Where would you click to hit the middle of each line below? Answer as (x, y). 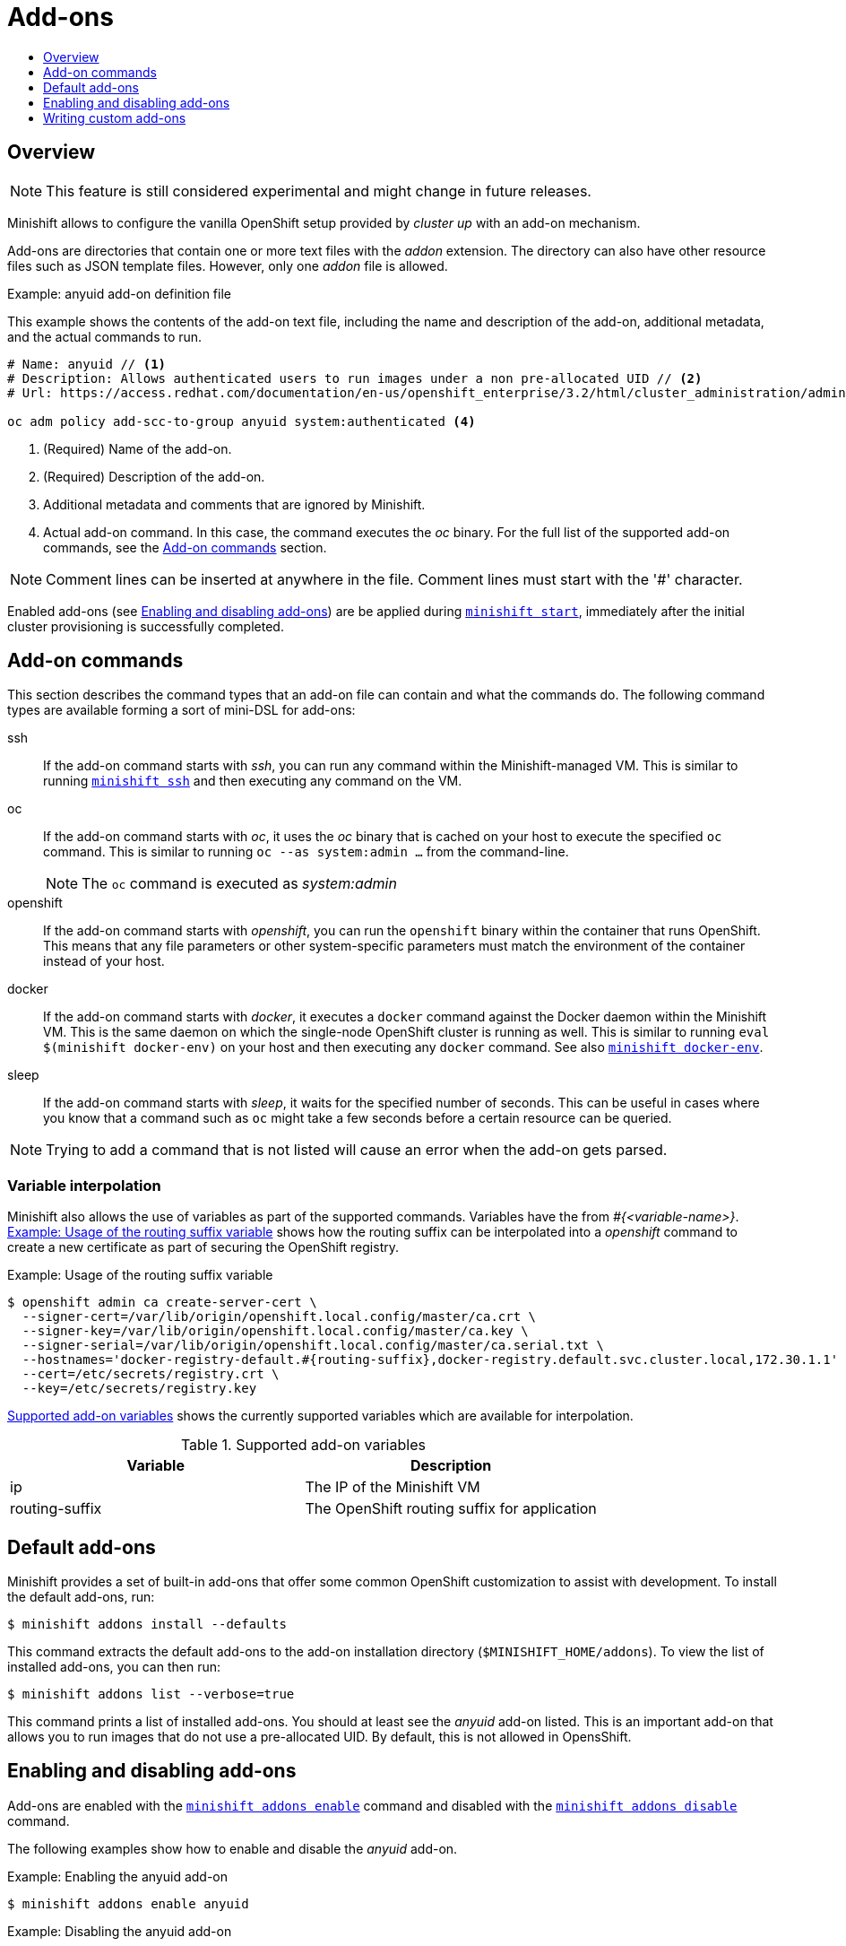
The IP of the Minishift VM (393, 1487)
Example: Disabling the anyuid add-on (120, 1931)
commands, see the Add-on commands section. (185, 547)
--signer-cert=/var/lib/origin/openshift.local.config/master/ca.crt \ (279, 1317)
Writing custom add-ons (115, 117)
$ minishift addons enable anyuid (128, 1903)
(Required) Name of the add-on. (138, 448)
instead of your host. (104, 961)
